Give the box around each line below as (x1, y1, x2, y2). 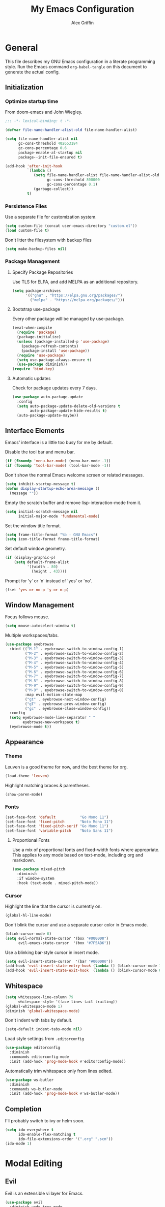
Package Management (5, 258, 60, 265)
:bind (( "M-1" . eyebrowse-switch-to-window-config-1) (9, 646, 124, 652)
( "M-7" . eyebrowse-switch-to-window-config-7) (25, 674, 124, 679)
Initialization (5, 83, 44, 92)
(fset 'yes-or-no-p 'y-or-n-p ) (5, 587, 69, 592)
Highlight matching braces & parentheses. (5, 782, 90, 788)
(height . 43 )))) (31, 569, 67, 574)
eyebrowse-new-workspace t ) (23, 720, 80, 725)
